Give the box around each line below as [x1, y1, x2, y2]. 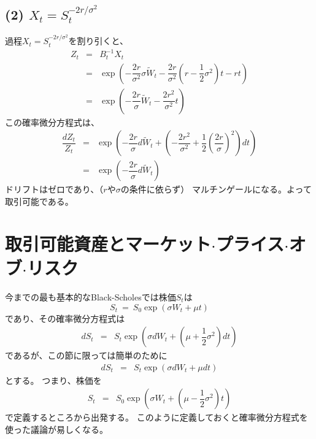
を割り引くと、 [68, 34, 128, 47]
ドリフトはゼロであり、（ [5, 183, 104, 196]
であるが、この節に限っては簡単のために [5, 349, 168, 362]
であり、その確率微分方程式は [5, 311, 125, 324]
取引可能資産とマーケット [5, 231, 212, 256]
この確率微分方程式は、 [5, 115, 99, 128]
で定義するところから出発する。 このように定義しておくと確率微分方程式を [5, 411, 308, 424]
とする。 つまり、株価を [5, 373, 102, 386]
